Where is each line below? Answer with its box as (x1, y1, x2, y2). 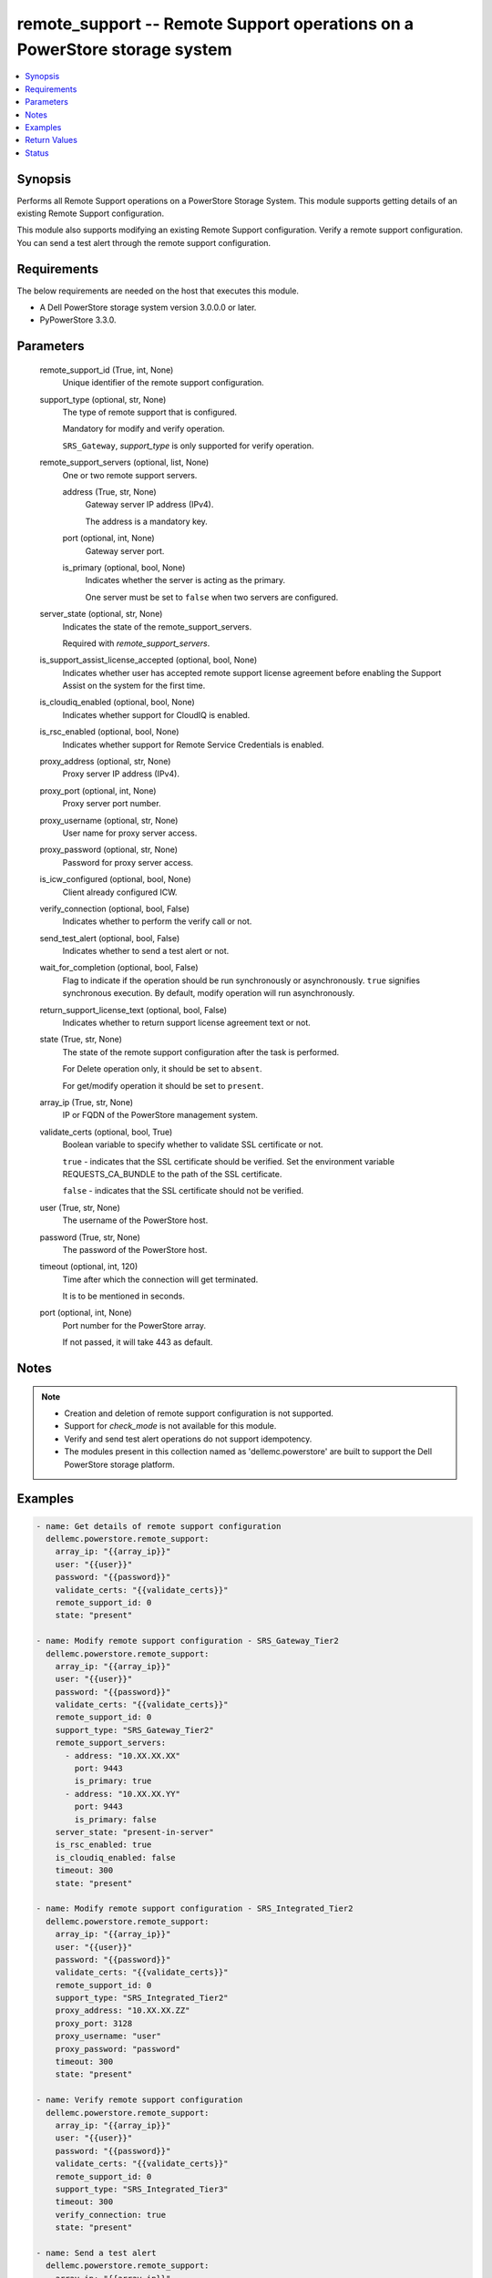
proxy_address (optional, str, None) (39, 756, 171, 767)
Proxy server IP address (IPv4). (62, 768, 179, 779)
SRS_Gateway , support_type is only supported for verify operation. (62, 440, 314, 451)
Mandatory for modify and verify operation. (62, 424, 225, 435)
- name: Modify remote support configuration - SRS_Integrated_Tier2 (36, 1903, 354, 1914)
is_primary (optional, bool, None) (62, 561, 186, 573)
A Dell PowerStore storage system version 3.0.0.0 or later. (39, 302, 257, 313)
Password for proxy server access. (62, 857, 194, 867)
